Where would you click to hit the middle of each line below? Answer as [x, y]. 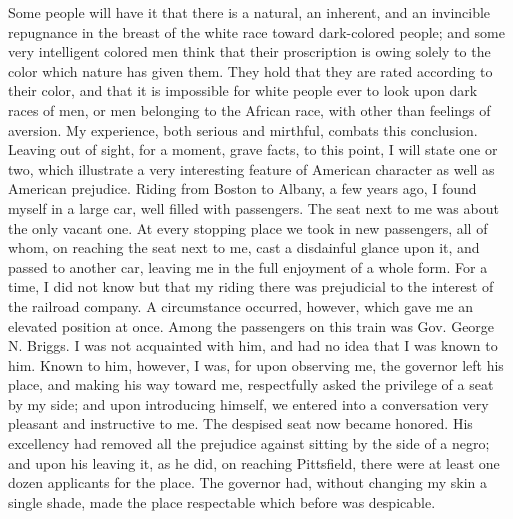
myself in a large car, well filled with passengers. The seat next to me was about [253, 207]
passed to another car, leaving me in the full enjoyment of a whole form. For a [248, 266]
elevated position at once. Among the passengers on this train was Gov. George [251, 325]
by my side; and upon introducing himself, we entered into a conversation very [248, 403]
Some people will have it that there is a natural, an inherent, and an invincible [249, 12]
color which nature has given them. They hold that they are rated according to [250, 70]
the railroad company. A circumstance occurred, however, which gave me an [240, 305]
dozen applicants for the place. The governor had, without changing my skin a [248, 482]
